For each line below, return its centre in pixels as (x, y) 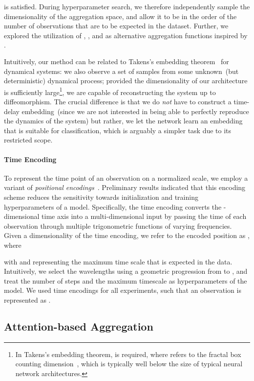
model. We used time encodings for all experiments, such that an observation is (123, 290)
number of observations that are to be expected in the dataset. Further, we (116, 26)
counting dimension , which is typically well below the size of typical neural (129, 364)
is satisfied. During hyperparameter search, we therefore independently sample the (127, 6)
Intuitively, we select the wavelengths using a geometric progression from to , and (126, 271)
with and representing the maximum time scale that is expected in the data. (118, 261)
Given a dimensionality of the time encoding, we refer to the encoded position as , (127, 235)
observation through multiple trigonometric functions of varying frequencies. (118, 226)
